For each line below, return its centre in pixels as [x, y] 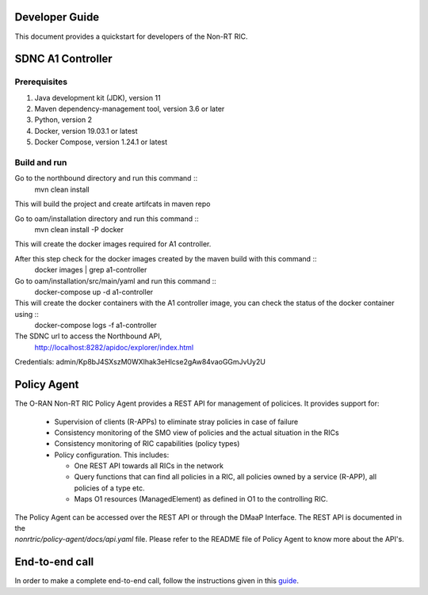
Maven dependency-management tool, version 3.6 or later [130, 109]
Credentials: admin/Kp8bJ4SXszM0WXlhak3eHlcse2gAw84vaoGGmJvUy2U [140, 362]
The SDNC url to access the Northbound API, [88, 336]
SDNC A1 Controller [63, 59]
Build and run [41, 162]
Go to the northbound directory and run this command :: [106, 178]
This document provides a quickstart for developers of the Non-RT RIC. [132, 36]
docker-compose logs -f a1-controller [96, 326]
